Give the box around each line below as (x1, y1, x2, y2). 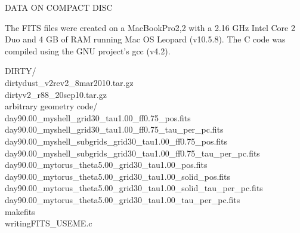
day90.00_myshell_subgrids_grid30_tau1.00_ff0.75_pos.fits (5, 134, 228, 147)
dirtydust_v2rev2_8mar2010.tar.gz (5, 76, 134, 88)
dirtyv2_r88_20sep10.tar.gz (5, 88, 107, 100)
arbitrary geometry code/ (5, 100, 98, 112)
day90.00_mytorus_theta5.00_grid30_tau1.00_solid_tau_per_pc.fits (5, 182, 263, 194)
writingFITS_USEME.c (5, 217, 92, 229)
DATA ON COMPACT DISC (5, 1, 113, 13)
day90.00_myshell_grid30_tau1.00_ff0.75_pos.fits (5, 111, 191, 124)
